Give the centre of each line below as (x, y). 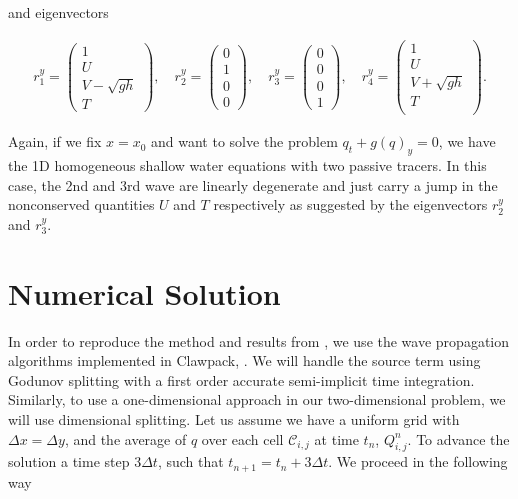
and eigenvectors (58, 12)
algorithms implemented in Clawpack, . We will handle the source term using (244, 360)
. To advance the (458, 438)
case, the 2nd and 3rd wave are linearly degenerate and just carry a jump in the (253, 184)
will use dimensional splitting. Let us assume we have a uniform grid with (234, 419)
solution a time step (69, 461)
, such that (190, 461)
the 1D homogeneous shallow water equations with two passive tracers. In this (247, 165)
